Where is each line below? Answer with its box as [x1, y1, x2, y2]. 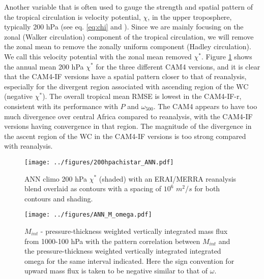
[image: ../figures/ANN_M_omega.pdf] [24, 211, 152, 219]
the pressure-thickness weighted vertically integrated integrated [24, 246, 221, 256]
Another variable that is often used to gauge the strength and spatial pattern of [4, 2, 253, 12]
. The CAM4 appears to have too [153, 100, 257, 111]
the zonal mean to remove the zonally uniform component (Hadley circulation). [4, 41, 251, 52]
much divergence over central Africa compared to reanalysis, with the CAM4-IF [4, 111, 253, 121]
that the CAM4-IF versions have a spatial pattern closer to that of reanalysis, [4, 71, 247, 82]
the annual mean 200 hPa [4, 61, 84, 72]
